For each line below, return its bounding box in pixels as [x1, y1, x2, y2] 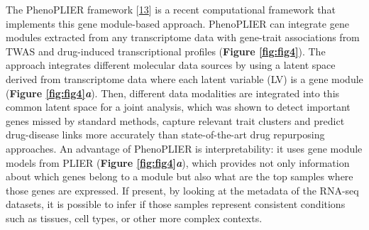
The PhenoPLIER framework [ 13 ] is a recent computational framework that [6, 2, 336, 16]
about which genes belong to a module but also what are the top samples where [6, 169, 353, 184]
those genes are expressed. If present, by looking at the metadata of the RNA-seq [6, 182, 359, 197]
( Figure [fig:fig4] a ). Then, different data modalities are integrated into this [6, 85, 340, 100]
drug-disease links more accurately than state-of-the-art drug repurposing [6, 127, 325, 142]
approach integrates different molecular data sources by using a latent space [6, 57, 336, 72]
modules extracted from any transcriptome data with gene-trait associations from [6, 30, 360, 45]
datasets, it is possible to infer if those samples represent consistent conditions [6, 197, 346, 212]
